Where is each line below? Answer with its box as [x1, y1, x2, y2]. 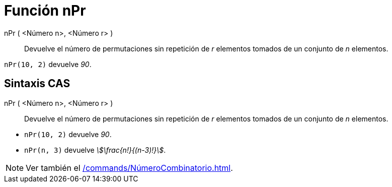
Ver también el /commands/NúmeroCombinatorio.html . [26, 162, 233, 173]
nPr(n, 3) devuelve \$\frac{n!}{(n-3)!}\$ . [24, 145, 166, 154]
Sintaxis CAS [4, 77, 70, 90]
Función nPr [4, 2, 86, 19]
